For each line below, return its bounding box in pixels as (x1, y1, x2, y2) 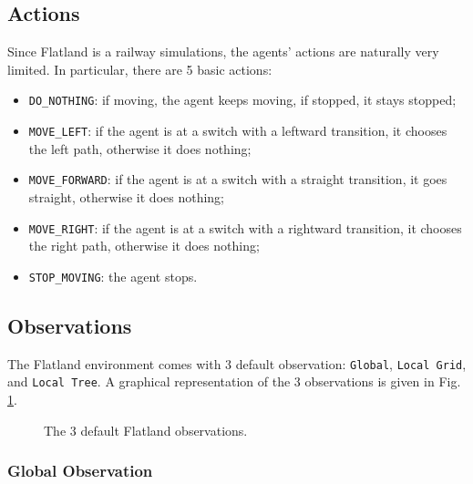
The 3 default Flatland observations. (44, 420, 248, 439)
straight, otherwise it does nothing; (28, 187, 225, 206)
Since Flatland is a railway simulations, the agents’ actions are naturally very (7, 42, 439, 61)
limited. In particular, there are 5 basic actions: (7, 59, 272, 78)
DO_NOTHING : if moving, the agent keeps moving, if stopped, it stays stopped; (28, 90, 457, 109)
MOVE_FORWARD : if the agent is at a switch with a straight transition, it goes (28, 170, 447, 189)
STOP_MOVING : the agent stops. (28, 266, 198, 285)
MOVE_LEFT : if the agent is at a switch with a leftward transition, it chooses (28, 121, 447, 140)
